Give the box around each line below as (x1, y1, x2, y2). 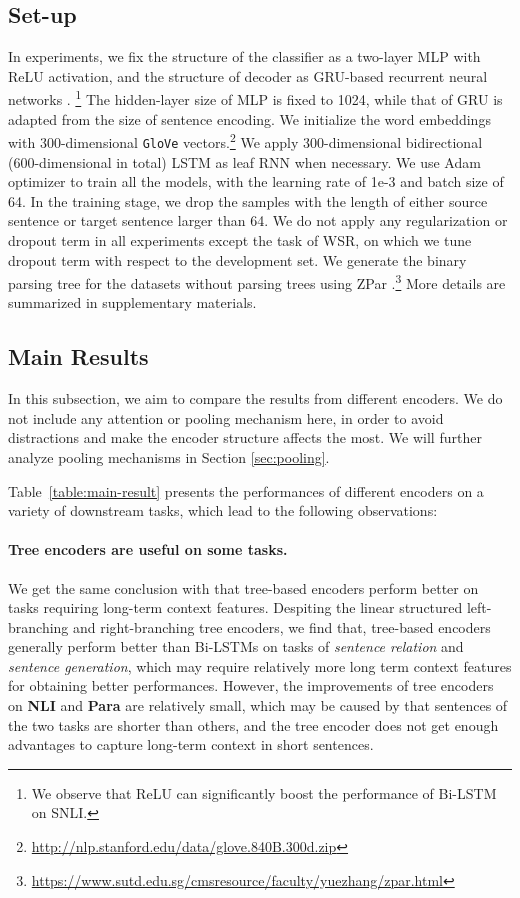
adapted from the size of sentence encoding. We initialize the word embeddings (8, 108, 491, 129)
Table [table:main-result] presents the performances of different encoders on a (8, 480, 484, 501)
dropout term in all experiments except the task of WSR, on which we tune (8, 229, 472, 250)
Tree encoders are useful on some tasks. (8, 539, 288, 560)
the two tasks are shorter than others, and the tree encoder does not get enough (8, 714, 499, 735)
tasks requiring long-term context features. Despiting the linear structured (8, 597, 463, 618)
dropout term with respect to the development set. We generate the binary (8, 249, 467, 270)
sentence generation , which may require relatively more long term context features (8, 655, 512, 676)
